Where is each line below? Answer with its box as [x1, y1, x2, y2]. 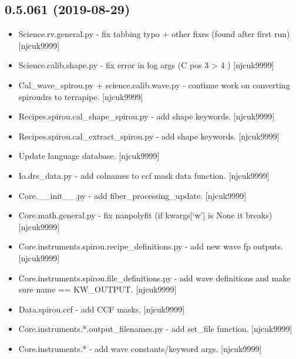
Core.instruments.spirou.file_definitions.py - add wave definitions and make [18, 271, 291, 284]
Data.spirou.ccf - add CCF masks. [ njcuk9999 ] [18, 303, 185, 315]
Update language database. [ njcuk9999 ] [18, 149, 160, 162]
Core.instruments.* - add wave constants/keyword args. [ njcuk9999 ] [18, 342, 262, 354]
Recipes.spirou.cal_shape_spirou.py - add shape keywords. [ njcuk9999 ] [18, 110, 275, 122]
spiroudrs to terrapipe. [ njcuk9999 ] [18, 90, 143, 102]
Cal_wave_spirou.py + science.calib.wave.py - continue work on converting [18, 78, 290, 91]
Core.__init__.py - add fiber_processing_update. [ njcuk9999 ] [18, 189, 247, 201]
